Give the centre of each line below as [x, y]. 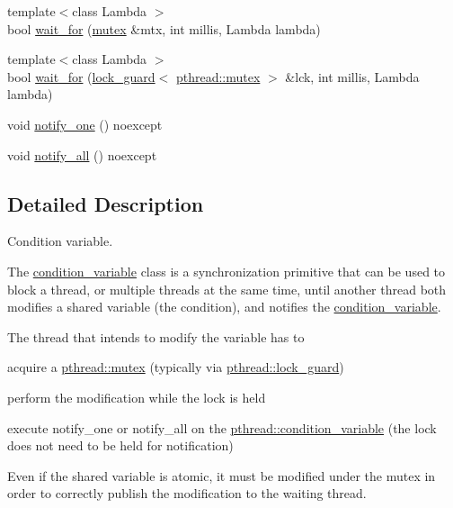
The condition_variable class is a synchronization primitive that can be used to [226, 271]
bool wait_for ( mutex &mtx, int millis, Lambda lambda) [164, 28]
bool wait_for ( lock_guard [81, 76]
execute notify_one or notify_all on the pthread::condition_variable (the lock [222, 427]
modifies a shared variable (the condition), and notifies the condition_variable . [224, 307]
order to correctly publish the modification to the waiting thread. [187, 493]
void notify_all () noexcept [82, 154]
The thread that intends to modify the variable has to [156, 336]
